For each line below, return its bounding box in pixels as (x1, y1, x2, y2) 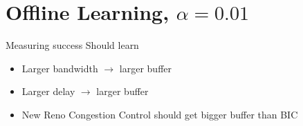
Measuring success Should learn (6, 38, 139, 52)
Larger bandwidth (21, 61, 98, 75)
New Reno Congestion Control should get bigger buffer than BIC (21, 107, 298, 121)
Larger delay (21, 84, 75, 98)
